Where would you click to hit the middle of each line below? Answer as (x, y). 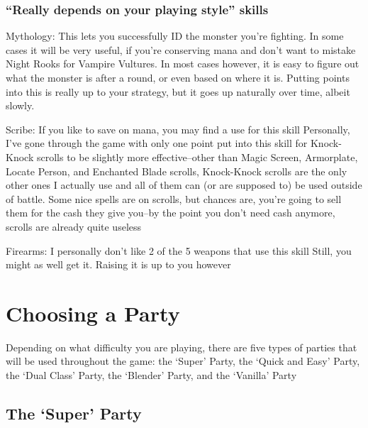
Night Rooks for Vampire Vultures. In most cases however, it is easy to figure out (183, 64)
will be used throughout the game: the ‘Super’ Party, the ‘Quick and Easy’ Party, (183, 361)
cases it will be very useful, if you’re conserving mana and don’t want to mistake (181, 49)
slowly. (20, 105)
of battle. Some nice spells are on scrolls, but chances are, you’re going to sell (174, 198)
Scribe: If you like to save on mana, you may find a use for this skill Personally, (178, 129)
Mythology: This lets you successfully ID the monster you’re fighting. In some (175, 36)
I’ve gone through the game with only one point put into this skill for (157, 143)
